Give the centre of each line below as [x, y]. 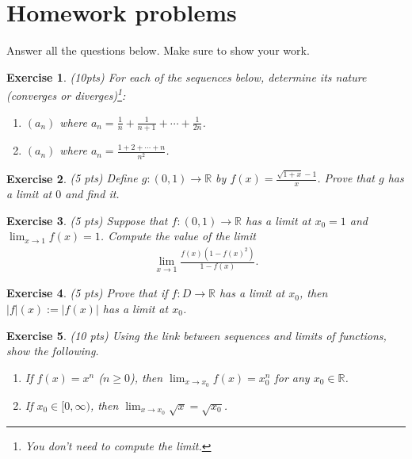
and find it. [92, 194]
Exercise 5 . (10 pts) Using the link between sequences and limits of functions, [196, 335]
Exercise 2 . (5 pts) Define [72, 178]
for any [292, 377]
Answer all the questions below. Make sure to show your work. [158, 50]
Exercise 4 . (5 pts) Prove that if [87, 293]
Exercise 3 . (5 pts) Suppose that [87, 220]
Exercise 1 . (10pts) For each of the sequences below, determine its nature [187, 76]
